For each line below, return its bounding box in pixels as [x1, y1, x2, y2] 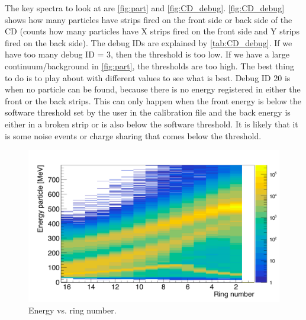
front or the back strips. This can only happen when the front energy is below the [5, 94, 302, 107]
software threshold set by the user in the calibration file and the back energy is [5, 106, 291, 119]
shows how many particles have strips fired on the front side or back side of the [5, 13, 292, 25]
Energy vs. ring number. [28, 304, 117, 316]
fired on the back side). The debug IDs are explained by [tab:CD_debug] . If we [5, 36, 292, 49]
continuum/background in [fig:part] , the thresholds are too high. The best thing [5, 59, 294, 72]
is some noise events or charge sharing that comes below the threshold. [5, 129, 262, 142]
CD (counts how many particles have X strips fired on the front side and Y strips [5, 25, 299, 37]
